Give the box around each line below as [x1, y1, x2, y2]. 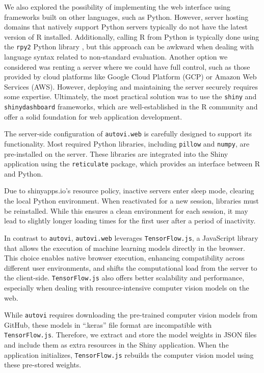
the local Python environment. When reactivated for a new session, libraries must [4, 195, 259, 206]
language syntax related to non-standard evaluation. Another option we [4, 51, 228, 62]
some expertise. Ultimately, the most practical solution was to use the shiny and [4, 91, 257, 102]
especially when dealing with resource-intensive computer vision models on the [4, 282, 249, 293]
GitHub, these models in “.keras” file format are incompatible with [4, 319, 212, 330]
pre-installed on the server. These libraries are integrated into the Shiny [4, 148, 228, 159]
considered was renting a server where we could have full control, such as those [4, 61, 250, 72]
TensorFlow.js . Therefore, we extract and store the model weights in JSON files [4, 329, 257, 340]
